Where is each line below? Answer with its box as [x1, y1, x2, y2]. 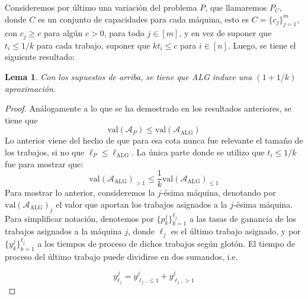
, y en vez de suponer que [179, 27, 272, 39]
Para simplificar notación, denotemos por [5, 212, 154, 224]
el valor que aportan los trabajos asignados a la [56, 198, 227, 210]
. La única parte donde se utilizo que [131, 146, 265, 158]
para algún [43, 27, 83, 39]
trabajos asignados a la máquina [5, 225, 122, 237]
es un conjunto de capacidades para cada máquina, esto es [37, 12, 249, 25]
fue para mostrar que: [5, 157, 84, 170]
